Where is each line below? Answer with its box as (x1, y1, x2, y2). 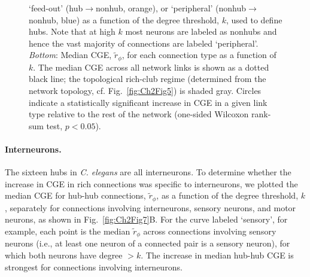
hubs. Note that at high (29, 25, 116, 38)
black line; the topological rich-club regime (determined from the (29, 72, 266, 85)
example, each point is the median (5, 225, 130, 238)
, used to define (226, 13, 282, 26)
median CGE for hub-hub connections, (5, 189, 146, 202)
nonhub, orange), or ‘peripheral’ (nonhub (95, 2, 247, 14)
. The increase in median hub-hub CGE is (141, 249, 294, 261)
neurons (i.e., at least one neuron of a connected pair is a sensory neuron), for (5, 237, 290, 249)
